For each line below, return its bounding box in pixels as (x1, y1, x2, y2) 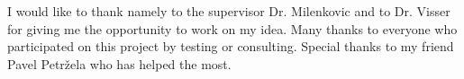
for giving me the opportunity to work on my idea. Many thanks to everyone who (7, 19, 458, 38)
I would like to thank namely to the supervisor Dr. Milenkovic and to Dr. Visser (7, 2, 450, 20)
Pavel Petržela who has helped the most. (7, 54, 232, 73)
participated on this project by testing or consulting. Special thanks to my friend (7, 37, 454, 56)
